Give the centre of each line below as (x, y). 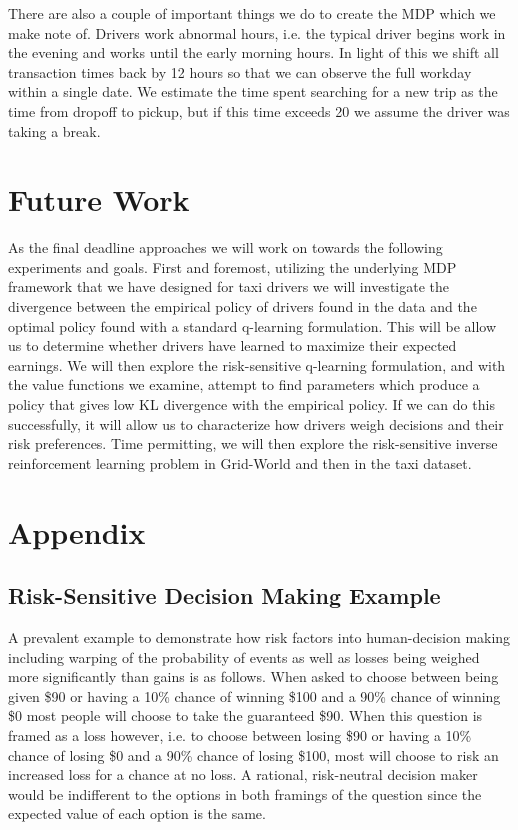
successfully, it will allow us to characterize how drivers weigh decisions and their (256, 423)
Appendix (77, 531)
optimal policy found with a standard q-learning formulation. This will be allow (252, 325)
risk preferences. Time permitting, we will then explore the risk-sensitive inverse (253, 443)
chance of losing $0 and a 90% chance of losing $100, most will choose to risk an (253, 754)
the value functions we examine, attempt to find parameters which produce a (244, 384)
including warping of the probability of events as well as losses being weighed (244, 656)
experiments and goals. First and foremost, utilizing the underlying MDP (232, 266)
